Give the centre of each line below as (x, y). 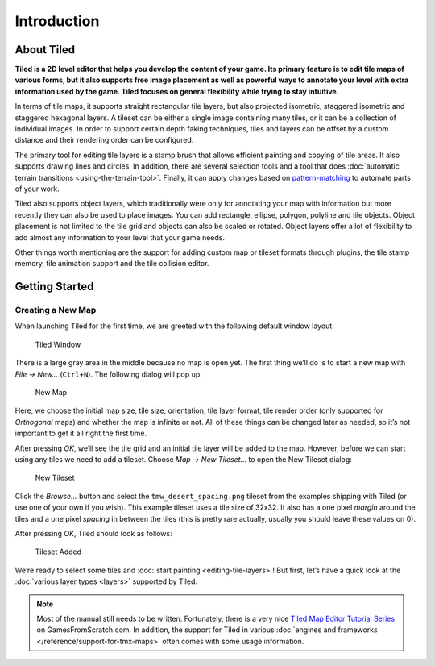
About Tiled (45, 50)
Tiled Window (58, 344)
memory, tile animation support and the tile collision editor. (112, 264)
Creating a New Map (56, 310)
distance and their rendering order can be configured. (104, 140)
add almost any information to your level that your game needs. (120, 237)
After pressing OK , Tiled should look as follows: (93, 533)
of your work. (37, 189)
